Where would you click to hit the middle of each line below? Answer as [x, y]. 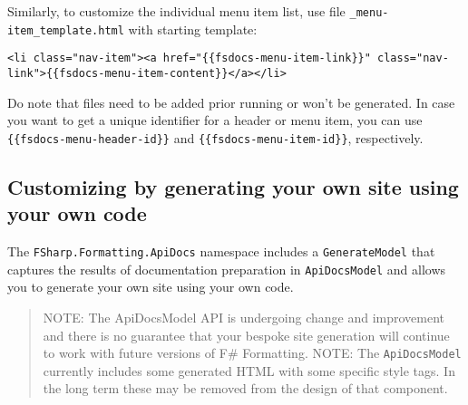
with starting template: [193, 29]
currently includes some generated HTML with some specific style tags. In [249, 370]
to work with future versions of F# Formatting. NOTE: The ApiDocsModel [252, 353]
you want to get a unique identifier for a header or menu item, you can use [215, 120]
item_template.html [66, 30]
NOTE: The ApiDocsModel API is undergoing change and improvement [244, 317]
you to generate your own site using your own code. [151, 287]
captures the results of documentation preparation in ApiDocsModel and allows [227, 269]
